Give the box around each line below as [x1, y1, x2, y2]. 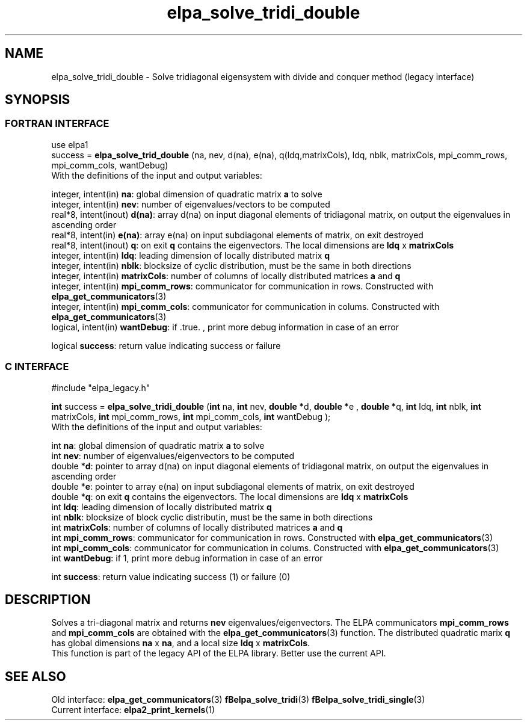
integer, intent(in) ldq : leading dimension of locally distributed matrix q [51, 250, 330, 261]
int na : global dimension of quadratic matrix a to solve [51, 440, 265, 451]
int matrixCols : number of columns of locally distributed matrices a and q [51, 522, 343, 532]
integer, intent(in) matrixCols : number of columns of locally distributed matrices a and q [51, 270, 401, 281]
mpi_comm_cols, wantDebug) [51, 159, 168, 170]
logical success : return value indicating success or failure [51, 340, 281, 351]
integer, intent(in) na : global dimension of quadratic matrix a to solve [51, 188, 322, 199]
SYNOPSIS [5, 92, 70, 108]
